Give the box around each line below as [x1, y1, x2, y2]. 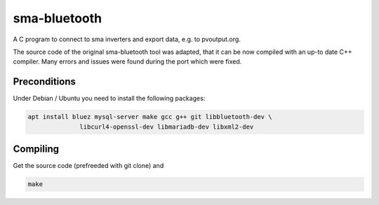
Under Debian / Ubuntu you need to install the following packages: [13, 94, 206, 103]
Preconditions [13, 76, 77, 87]
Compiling [13, 143, 60, 155]
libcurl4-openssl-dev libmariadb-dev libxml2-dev [79, 122, 254, 131]
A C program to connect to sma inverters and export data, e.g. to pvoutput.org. [13, 35, 241, 43]
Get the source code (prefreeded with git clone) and [13, 162, 164, 170]
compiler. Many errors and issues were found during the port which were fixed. [13, 57, 242, 66]
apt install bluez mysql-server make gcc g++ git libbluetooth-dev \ [27, 113, 272, 121]
